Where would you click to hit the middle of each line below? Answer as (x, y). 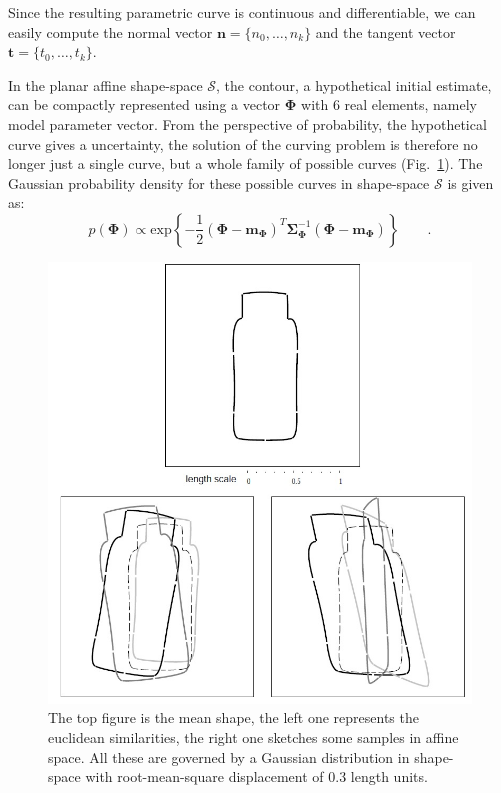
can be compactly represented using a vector (144, 104)
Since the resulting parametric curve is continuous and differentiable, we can (242, 12)
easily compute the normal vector (110, 31)
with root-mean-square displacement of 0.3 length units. (256, 776)
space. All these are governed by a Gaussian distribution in (229, 756)
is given (470, 182)
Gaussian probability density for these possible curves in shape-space (219, 182)
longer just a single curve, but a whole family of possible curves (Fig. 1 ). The (245, 163)
